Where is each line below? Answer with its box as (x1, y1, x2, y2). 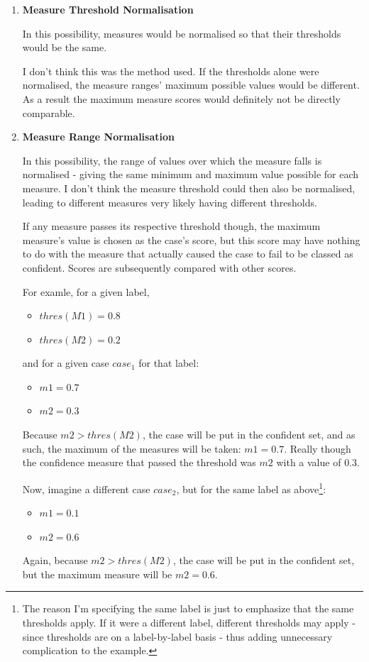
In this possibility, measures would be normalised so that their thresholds (22, 26, 341, 40)
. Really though (284, 441, 351, 456)
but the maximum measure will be (22, 566, 172, 581)
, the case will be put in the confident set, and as (142, 427, 356, 442)
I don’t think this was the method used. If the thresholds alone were (22, 63, 319, 78)
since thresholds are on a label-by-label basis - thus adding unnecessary (22, 629, 333, 644)
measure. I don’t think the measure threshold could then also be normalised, (22, 180, 356, 195)
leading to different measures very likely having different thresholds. (22, 194, 317, 209)
